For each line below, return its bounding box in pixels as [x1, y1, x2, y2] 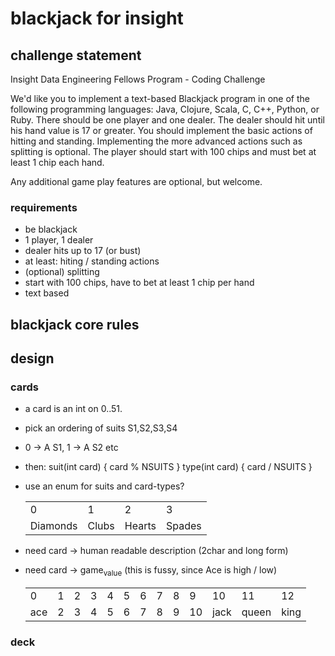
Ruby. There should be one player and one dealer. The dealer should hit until [10, 114, 325, 126]
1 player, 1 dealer [24, 234, 94, 246]
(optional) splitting [24, 266, 100, 278]
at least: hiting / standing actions [24, 255, 160, 267]
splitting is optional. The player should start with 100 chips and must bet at [10, 146, 317, 157]
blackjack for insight [10, 7, 184, 30]
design [10, 350, 55, 367]
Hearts [124, 519, 157, 533]
